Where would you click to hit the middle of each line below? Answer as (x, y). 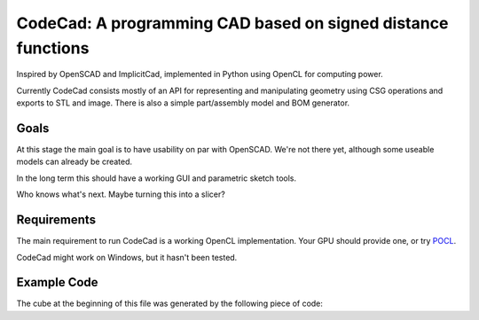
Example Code (57, 282)
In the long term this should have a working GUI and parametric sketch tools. (157, 178)
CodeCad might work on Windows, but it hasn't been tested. (127, 257)
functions (53, 48)
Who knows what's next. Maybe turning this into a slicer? (121, 194)
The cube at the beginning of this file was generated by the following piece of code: (170, 304)
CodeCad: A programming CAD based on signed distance (232, 23)
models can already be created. (75, 162)
